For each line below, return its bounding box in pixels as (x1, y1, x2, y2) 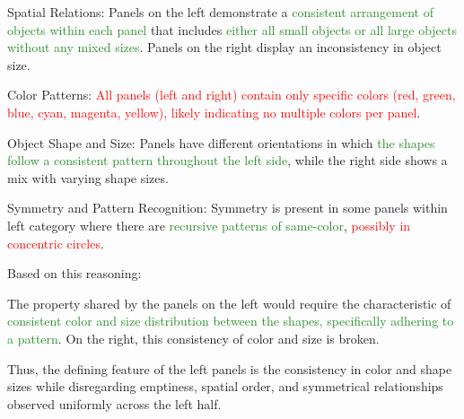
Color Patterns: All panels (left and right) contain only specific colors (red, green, (7, 85, 456, 104)
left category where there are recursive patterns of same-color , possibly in (7, 215, 411, 234)
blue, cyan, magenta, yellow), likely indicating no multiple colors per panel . (7, 102, 421, 121)
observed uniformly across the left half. (7, 394, 222, 413)
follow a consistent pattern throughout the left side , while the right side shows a (7, 151, 448, 170)
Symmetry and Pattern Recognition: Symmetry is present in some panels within (7, 198, 448, 217)
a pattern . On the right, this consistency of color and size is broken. (7, 328, 380, 347)
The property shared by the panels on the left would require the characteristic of (7, 293, 451, 312)
